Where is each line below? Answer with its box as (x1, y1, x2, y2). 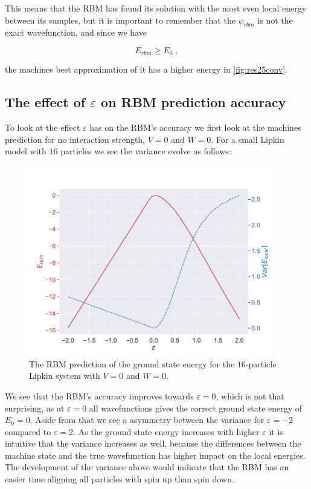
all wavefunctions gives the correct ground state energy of (89, 401, 303, 414)
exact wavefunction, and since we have (5, 26, 147, 39)
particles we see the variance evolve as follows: (60, 145, 231, 157)
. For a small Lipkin (211, 133, 284, 145)
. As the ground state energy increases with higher (73, 425, 260, 438)
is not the (257, 13, 293, 26)
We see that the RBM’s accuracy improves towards (5, 389, 194, 402)
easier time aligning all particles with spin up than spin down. (5, 473, 234, 485)
